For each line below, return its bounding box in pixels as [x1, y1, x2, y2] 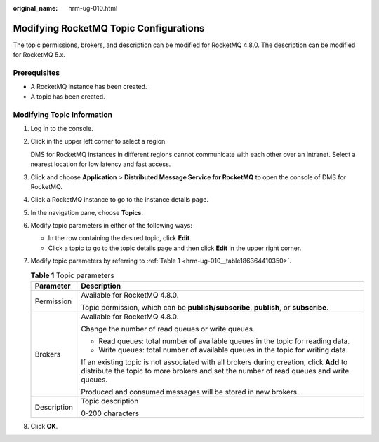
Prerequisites [13, 68, 60, 78]
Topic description [81, 396, 139, 406]
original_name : [13, 4, 58, 12]
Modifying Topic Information [13, 109, 112, 119]
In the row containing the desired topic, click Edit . [48, 234, 192, 242]
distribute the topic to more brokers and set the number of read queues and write [81, 366, 350, 376]
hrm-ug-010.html [68, 4, 118, 12]
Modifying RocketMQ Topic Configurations [13, 22, 205, 34]
